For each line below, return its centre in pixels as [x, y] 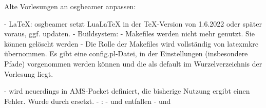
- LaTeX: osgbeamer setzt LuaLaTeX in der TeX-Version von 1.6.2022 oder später [133, 23]
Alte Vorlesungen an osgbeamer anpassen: [70, 6]
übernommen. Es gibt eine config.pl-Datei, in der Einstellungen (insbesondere [126, 53]
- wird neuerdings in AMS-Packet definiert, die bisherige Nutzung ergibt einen [127, 91]
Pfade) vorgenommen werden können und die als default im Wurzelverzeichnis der [133, 63]
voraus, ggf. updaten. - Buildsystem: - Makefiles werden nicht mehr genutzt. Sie [129, 34]
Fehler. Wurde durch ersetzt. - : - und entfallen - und [88, 101]
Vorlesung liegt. [29, 73]
